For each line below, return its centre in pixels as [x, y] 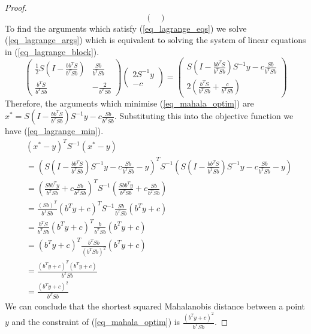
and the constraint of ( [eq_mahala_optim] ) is [96, 322]
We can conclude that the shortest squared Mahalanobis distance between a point [155, 306]
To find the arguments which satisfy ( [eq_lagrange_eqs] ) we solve [126, 28]
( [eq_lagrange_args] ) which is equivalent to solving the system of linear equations [155, 40]
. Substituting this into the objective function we [204, 116]
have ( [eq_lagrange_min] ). [54, 131]
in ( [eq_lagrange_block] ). [52, 51]
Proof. [16, 7]
